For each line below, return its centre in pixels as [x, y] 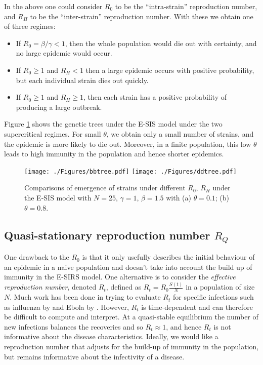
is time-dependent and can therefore [197, 307]
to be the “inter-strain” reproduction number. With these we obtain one [142, 16]
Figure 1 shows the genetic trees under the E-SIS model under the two [113, 124]
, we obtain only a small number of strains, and [180, 133]
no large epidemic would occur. [64, 53]
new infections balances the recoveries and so [74, 326]
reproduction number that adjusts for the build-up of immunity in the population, [131, 347]
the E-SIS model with [58, 197]
